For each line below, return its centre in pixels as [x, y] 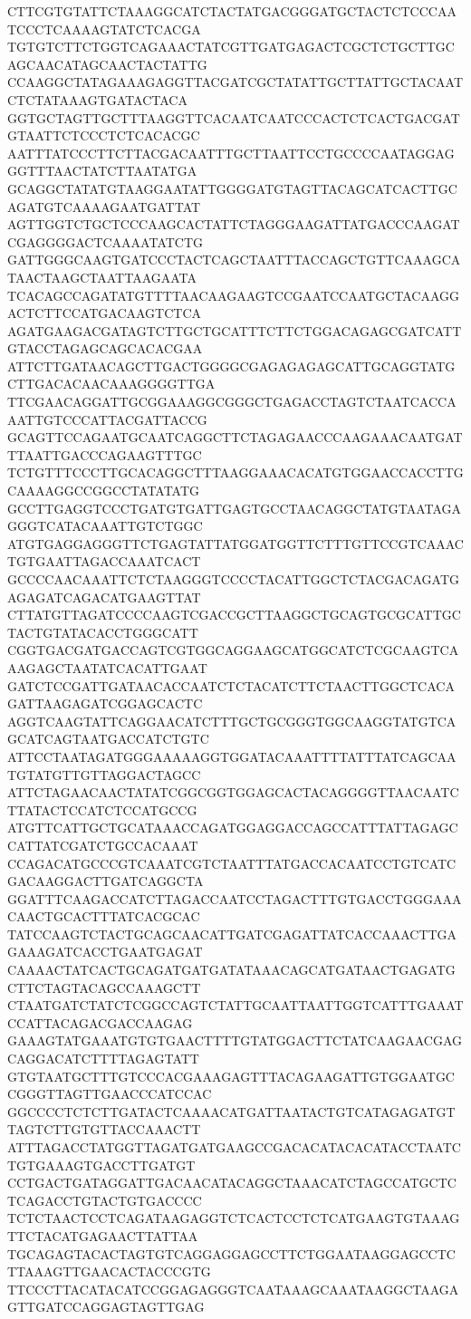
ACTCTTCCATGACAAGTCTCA [105, 313]
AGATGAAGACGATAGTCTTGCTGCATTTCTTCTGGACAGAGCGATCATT [235, 330]
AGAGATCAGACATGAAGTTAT [104, 597]
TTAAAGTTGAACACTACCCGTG [109, 1271]
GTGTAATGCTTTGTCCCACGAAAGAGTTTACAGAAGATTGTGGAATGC [231, 1076]
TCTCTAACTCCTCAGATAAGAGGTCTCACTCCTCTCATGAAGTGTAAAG [234, 1218]
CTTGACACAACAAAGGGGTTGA [111, 384]
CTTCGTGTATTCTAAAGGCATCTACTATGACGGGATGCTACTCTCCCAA [232, 11]
